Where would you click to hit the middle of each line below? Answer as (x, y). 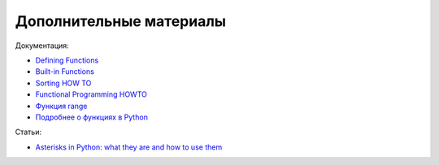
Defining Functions (67, 60)
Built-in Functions (65, 72)
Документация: (42, 46)
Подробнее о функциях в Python (91, 117)
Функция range (61, 106)
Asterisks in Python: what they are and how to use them (129, 147)
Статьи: (28, 132)
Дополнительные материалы (121, 21)
